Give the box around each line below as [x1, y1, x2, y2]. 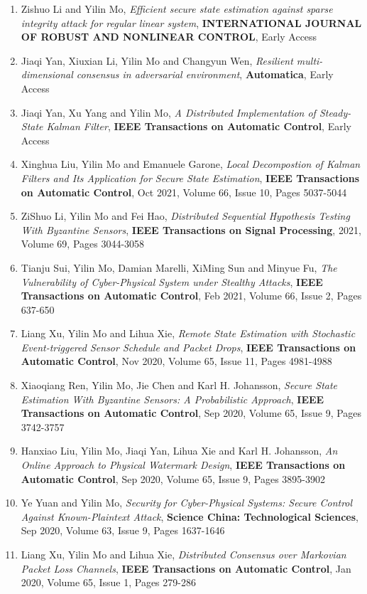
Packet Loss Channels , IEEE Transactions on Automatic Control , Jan [21, 561, 351, 576]
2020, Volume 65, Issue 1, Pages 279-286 [21, 575, 196, 590]
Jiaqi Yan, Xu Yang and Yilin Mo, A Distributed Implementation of [21, 105, 316, 120]
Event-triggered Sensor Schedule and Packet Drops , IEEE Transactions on [21, 339, 356, 354]
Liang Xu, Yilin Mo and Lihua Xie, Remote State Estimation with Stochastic [21, 326, 356, 341]
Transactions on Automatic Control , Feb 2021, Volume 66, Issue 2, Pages [21, 288, 362, 303]
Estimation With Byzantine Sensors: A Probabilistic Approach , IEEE [21, 391, 324, 406]
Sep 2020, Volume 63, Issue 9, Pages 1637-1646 [21, 523, 225, 538]
